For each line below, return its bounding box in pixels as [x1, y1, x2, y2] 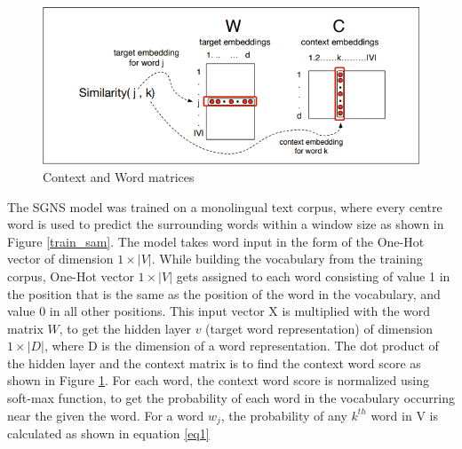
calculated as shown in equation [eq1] [7, 424, 210, 443]
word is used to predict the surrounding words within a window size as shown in [7, 215, 444, 233]
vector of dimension [7, 249, 114, 268]
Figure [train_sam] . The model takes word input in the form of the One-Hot [7, 232, 425, 250]
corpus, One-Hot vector [7, 266, 134, 285]
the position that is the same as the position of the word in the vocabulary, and [7, 284, 441, 303]
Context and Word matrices [43, 167, 195, 185]
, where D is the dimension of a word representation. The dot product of [44, 336, 439, 355]
